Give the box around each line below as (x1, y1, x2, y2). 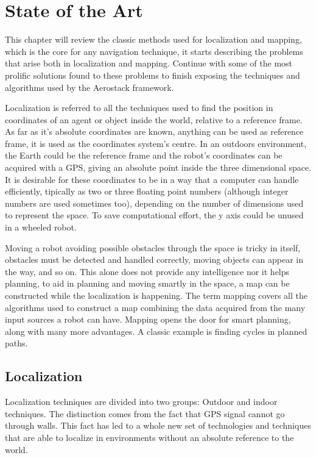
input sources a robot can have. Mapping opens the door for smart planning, (5, 313, 291, 326)
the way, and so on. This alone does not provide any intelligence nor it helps (5, 265, 290, 277)
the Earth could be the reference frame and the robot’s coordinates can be (5, 149, 283, 162)
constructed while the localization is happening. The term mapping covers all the (5, 289, 307, 301)
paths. (5, 337, 28, 349)
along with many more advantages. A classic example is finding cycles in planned (5, 324, 307, 337)
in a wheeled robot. (5, 221, 77, 234)
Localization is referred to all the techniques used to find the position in (5, 101, 273, 114)
